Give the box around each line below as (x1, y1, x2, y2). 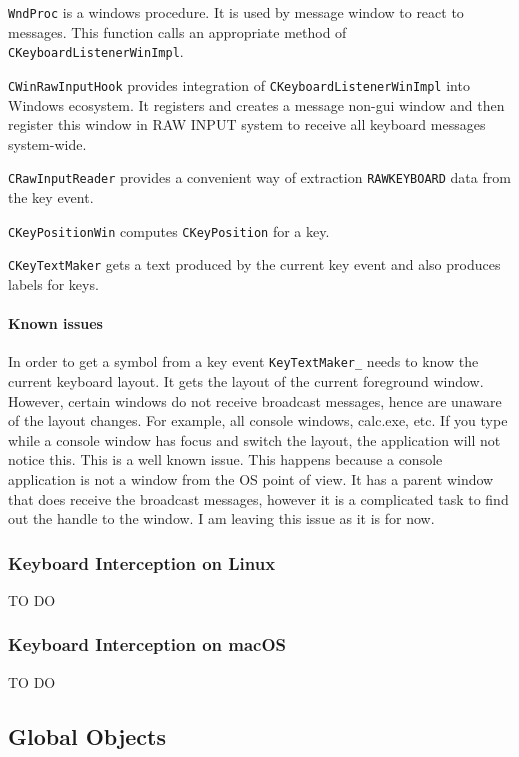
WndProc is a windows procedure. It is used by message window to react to (8, 2, 464, 22)
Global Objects (8, 720, 166, 751)
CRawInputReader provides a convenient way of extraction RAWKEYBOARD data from (8, 167, 511, 188)
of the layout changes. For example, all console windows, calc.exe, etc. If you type (8, 410, 508, 431)
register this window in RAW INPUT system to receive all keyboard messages (8, 114, 486, 135)
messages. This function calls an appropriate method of (8, 21, 347, 42)
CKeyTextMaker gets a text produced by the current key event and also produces (8, 254, 501, 275)
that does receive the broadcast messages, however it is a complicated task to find (8, 488, 509, 509)
